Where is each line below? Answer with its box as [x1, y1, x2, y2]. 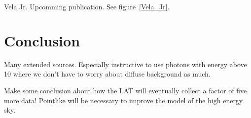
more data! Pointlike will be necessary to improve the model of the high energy [4, 95, 243, 105]
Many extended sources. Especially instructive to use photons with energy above [4, 59, 247, 69]
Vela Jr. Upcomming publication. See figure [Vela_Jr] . [4, 1, 170, 11]
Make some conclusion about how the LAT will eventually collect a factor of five [4, 85, 247, 95]
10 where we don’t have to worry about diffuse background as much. [4, 69, 211, 79]
